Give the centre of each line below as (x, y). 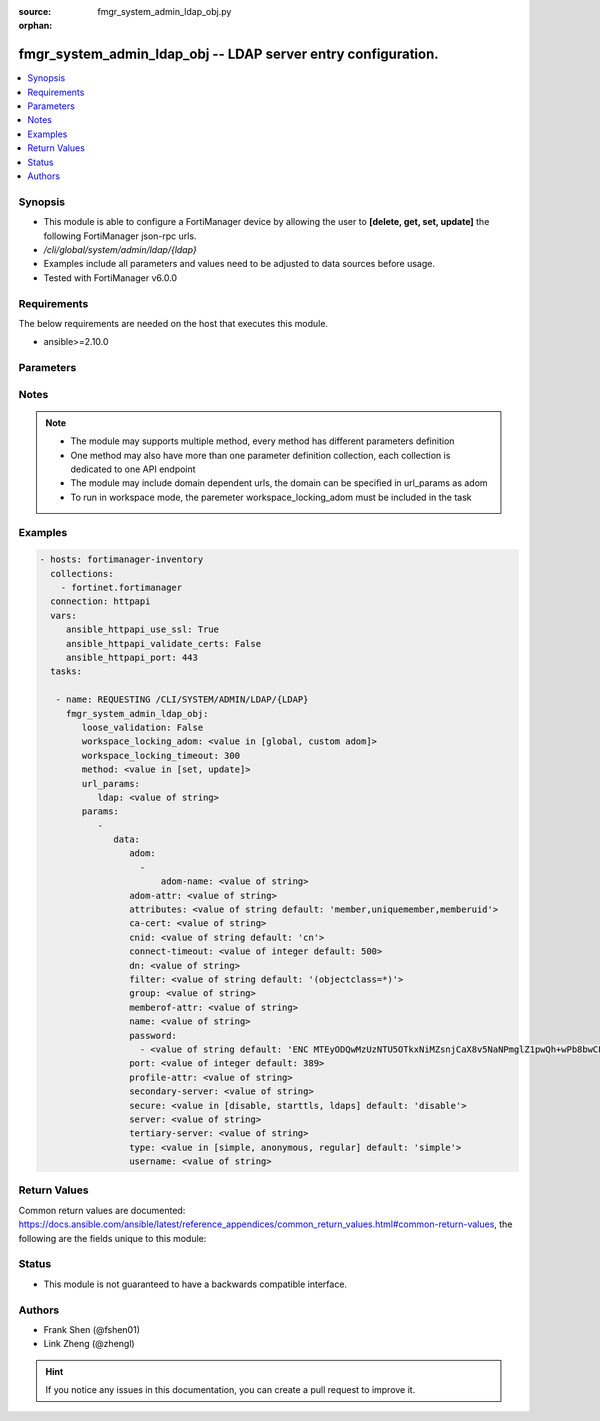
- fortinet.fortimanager (121, 588)
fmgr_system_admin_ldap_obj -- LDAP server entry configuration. (228, 54)
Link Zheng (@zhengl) (89, 1344)
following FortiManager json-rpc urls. (120, 236)
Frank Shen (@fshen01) (91, 1329)
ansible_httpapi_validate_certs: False (163, 643)
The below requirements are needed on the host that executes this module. (173, 323)
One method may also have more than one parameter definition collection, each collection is (260, 455)
